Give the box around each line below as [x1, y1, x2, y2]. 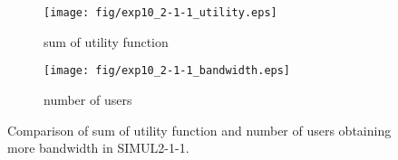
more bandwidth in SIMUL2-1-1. [7, 138, 189, 157]
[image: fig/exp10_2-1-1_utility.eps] [44, 6, 277, 19]
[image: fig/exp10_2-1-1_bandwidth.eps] [44, 64, 291, 78]
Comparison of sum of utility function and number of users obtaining [7, 120, 392, 139]
